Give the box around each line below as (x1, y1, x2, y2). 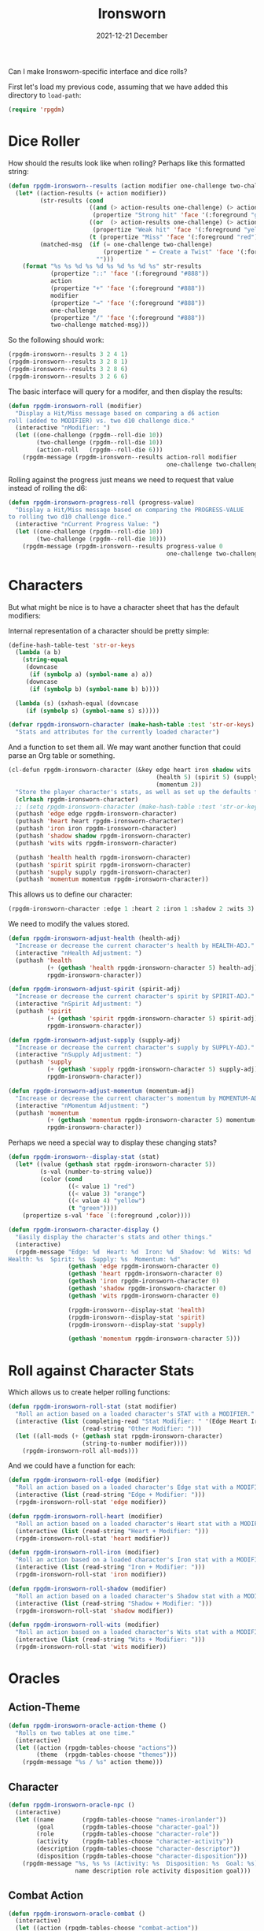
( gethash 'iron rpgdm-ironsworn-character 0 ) (68, 1277, 220, 1285)
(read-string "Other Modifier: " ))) (82, 1424, 202, 1432)
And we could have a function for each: (8, 1461, 136, 1470)
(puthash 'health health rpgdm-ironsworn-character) (15, 853, 192, 861)
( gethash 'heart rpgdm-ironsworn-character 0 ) (68, 1270, 223, 1278)
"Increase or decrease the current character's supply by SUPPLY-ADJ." (15, 1043, 255, 1052)
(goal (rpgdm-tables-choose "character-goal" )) (36, 1823, 220, 1831)
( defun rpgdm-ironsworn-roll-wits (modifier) (8, 1621, 159, 1629)
